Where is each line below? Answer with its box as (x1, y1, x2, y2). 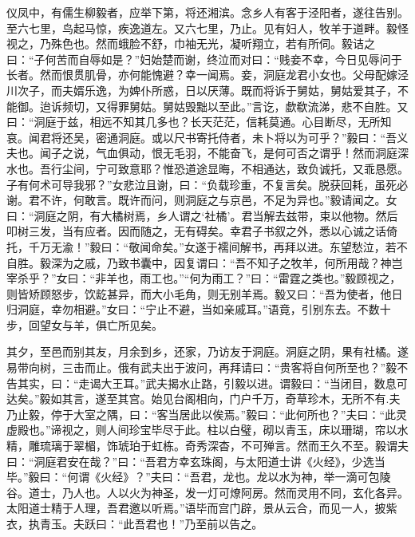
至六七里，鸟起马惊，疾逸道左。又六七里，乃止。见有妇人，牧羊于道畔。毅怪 (6, 19, 409, 36)
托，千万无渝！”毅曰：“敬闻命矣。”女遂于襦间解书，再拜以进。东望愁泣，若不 (6, 238, 408, 255)
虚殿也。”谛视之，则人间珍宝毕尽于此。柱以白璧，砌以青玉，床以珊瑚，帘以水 (6, 421, 409, 438)
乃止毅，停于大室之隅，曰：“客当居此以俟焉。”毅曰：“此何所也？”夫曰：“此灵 (6, 405, 408, 422)
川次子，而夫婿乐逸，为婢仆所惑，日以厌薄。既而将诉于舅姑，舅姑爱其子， (6, 81, 397, 98)
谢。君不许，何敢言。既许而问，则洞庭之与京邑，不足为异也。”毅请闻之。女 (6, 192, 397, 208)
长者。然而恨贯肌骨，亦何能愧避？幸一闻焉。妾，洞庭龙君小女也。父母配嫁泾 (6, 66, 409, 83)
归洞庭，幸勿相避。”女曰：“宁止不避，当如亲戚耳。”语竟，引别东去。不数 (6, 301, 380, 318)
